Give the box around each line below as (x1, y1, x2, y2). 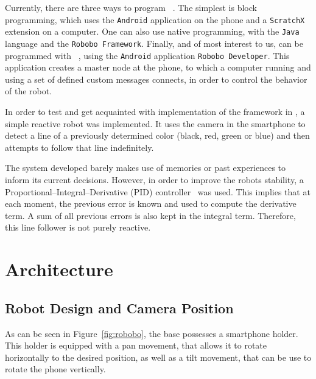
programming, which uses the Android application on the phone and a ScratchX (5, 13, 305, 26)
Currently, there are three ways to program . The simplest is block (5, 1, 257, 13)
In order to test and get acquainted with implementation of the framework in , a (5, 105, 305, 117)
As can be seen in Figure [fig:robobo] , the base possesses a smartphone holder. (5, 327, 298, 339)
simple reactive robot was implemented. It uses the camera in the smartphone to (5, 117, 306, 130)
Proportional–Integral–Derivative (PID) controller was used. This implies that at (5, 185, 311, 198)
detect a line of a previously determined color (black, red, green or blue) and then (5, 129, 310, 142)
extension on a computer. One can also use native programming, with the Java (5, 25, 300, 38)
